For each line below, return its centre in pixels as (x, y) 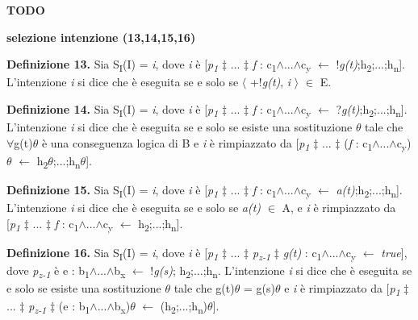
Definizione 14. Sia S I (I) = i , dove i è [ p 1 (113, 110)
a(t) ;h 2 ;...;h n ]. (369, 190)
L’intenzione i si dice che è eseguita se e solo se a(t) (134, 207)
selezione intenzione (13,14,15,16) (101, 37)
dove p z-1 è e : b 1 (48, 271)
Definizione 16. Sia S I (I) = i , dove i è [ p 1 (113, 253)
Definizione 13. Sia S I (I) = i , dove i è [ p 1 (113, 65)
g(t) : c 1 (302, 253)
